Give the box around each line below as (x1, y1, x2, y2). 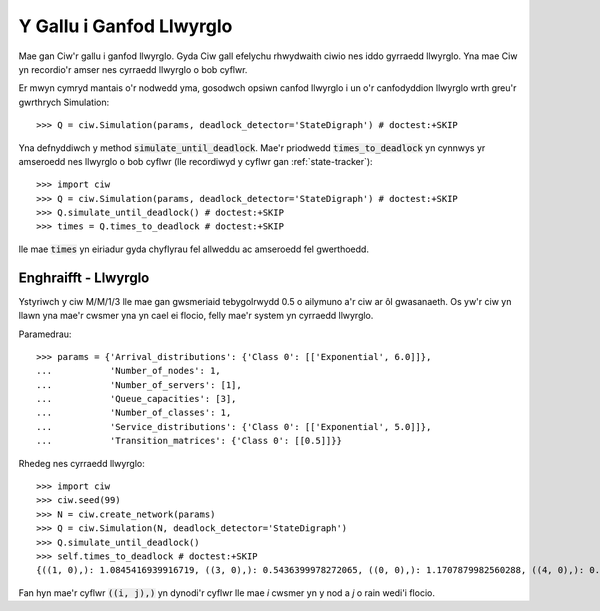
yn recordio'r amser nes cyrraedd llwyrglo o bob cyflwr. (18, 63, 248, 75)
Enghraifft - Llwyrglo (18, 269, 150, 286)
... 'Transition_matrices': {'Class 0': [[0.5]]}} (36, 435, 342, 447)
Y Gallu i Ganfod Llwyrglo (18, 15, 233, 37)
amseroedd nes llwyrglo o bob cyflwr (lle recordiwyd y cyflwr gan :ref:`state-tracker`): (18, 155, 374, 167)
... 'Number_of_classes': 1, (36, 407, 232, 419)
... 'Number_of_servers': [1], (36, 379, 242, 390)
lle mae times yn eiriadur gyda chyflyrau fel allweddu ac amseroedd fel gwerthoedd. (18, 243, 370, 255)
